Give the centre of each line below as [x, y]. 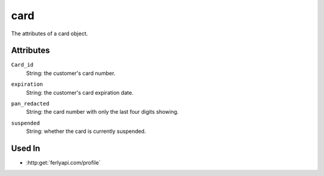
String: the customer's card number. [71, 73]
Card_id [22, 65]
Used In [25, 148]
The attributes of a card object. [49, 34]
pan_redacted [30, 104]
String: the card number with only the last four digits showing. [103, 112]
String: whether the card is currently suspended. [86, 131]
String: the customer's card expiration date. [80, 92]
